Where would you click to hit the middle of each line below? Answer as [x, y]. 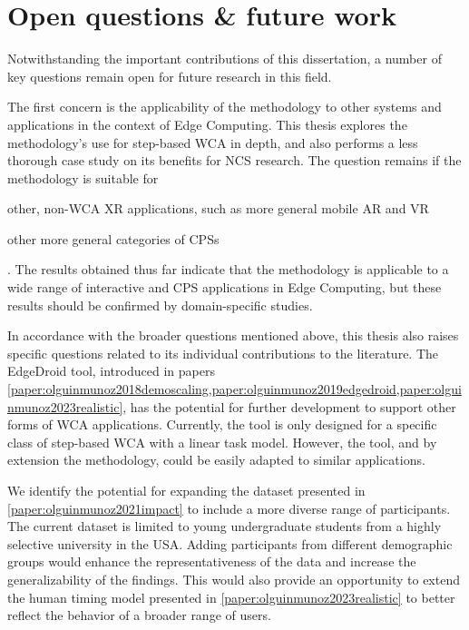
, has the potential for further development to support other [289, 406]
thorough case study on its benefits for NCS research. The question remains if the [234, 160]
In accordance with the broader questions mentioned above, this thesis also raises [233, 335]
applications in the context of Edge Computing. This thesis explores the [207, 124]
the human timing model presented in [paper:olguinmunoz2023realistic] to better [231, 597]
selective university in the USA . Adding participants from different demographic [230, 543]
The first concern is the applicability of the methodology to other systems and [225, 107]
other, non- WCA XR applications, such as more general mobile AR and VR [218, 208]
